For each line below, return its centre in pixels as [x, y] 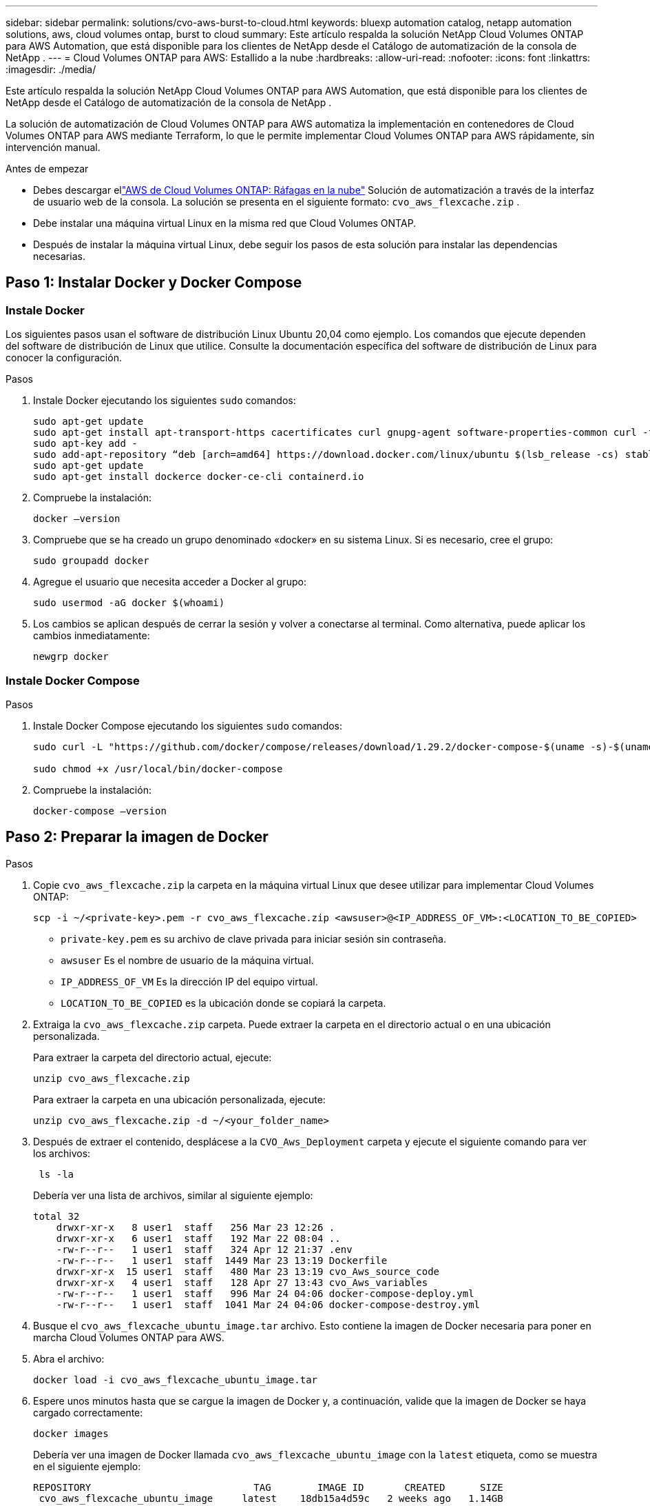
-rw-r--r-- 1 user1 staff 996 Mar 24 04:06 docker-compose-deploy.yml [265, 1293]
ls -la [56, 1174]
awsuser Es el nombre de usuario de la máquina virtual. [187, 960]
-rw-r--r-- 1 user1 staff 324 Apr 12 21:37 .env [204, 1249]
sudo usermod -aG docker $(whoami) [129, 603]
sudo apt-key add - [85, 444]
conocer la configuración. [64, 358]
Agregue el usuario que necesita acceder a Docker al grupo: [170, 582]
